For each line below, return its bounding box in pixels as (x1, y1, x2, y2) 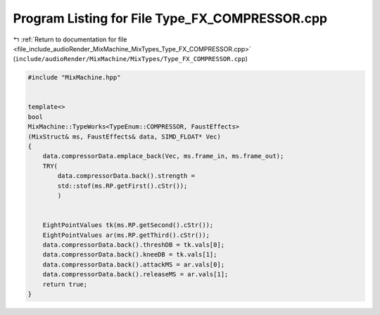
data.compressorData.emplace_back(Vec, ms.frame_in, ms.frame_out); (42, 152, 284, 160)
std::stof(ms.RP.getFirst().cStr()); (57, 181, 188, 190)
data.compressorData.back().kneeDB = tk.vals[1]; (42, 250, 217, 259)
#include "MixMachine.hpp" (27, 74, 121, 82)
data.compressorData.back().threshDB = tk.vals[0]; (42, 240, 225, 249)
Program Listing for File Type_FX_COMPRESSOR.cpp (13, 11, 327, 26)
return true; (42, 280, 88, 288)
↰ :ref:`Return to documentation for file (13, 35, 127, 44)
